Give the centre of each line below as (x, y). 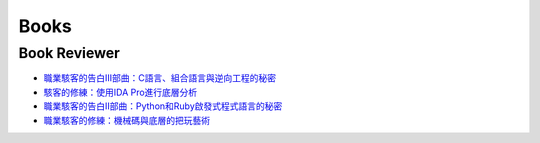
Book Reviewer (69, 53)
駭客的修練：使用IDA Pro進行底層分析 (120, 92)
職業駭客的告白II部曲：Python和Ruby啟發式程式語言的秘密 (163, 106)
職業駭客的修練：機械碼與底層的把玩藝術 (126, 120)
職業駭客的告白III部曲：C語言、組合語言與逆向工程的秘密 (160, 78)
